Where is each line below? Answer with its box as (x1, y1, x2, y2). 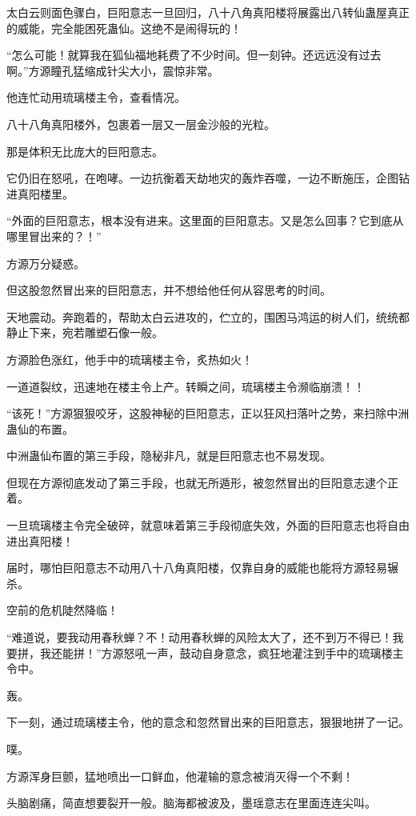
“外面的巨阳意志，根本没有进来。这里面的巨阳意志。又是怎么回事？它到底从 (6, 212, 404, 229)
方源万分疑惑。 (6, 254, 85, 271)
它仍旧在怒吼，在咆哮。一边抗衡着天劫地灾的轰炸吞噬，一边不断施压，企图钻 (6, 170, 410, 186)
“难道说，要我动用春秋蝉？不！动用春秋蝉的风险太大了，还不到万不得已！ (6, 629, 393, 646)
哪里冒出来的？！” (6, 227, 102, 244)
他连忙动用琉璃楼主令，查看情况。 (6, 89, 186, 106)
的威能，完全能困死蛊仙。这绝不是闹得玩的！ (6, 19, 242, 36)
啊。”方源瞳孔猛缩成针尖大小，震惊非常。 (6, 62, 219, 78)
